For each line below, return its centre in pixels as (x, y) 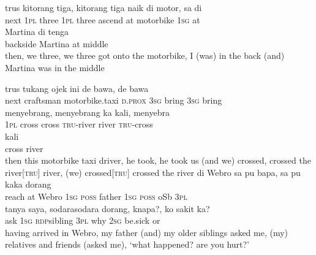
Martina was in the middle (55, 67)
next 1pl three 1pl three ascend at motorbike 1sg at (103, 19)
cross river (24, 148)
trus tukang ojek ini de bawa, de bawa (77, 88)
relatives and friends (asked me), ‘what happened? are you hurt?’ (127, 244)
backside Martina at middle (57, 43)
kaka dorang (28, 184)
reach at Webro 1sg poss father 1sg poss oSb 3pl (96, 196)
